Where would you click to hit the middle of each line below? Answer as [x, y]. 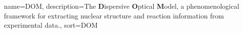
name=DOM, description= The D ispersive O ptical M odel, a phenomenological [122, 6]
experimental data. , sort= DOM [51, 25]
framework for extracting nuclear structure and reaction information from [114, 15]
